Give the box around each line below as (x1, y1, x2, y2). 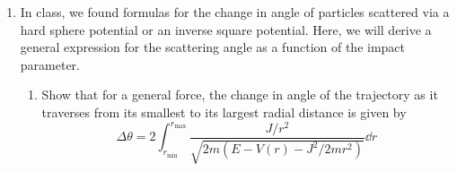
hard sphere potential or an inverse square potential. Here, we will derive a (20, 20, 432, 39)
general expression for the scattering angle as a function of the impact (20, 38, 406, 56)
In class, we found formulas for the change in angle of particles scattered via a (20, 3, 450, 21)
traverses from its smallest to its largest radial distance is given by (41, 102, 407, 121)
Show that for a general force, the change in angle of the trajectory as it (41, 85, 438, 104)
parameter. (20, 55, 80, 73)
